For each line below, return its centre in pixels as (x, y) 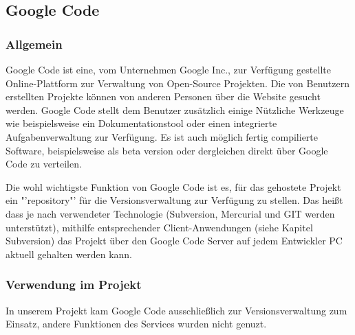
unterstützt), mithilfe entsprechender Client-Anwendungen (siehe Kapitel (159, 227)
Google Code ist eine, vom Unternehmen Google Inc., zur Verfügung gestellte (168, 69)
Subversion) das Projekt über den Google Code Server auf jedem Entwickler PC (174, 241)
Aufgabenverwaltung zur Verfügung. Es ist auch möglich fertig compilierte (162, 136)
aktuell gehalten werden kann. (69, 254)
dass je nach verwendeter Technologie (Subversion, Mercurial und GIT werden (170, 213)
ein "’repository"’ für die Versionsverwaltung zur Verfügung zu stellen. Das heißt (174, 200)
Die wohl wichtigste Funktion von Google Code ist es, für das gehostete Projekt (173, 186)
